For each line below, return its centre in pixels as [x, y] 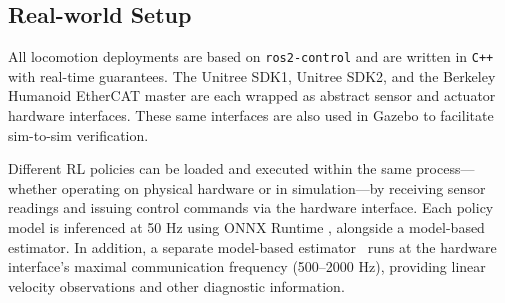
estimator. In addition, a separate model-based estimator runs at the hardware [252, 246]
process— [445, 168]
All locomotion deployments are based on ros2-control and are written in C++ [251, 56]
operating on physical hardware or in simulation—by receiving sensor [273, 187]
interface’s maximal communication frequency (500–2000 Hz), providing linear [247, 266]
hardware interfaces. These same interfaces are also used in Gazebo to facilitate [251, 115]
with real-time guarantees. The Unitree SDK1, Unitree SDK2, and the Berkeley [252, 75]
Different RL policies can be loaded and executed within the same [210, 168]
